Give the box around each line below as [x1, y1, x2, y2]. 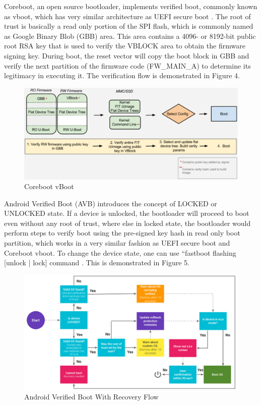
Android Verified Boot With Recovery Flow [24, 391, 159, 402]
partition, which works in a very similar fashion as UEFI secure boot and [4, 238, 230, 248]
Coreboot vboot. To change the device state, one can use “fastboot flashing [4, 247, 236, 258]
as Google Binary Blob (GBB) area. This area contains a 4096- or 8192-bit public [4, 30, 256, 41]
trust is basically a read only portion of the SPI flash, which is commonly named [4, 21, 253, 31]
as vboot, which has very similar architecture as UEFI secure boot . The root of [4, 11, 251, 21]
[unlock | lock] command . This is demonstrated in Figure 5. [4, 257, 190, 268]
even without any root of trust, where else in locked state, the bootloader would [4, 217, 251, 228]
